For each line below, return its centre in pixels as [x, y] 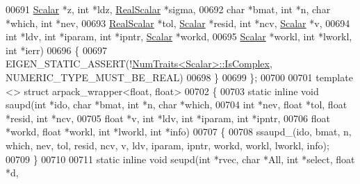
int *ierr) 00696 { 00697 [56, 50]
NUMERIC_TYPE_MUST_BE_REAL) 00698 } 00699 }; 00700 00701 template [179, 77]
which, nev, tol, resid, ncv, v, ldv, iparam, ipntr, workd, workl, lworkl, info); [167, 145]
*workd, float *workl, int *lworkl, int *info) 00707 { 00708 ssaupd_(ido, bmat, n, [179, 132]
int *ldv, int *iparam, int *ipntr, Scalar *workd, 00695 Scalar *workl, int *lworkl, [179, 36]
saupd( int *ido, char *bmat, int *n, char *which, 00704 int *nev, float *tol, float [177, 104]
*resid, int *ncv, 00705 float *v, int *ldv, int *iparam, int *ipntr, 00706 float [168, 118]
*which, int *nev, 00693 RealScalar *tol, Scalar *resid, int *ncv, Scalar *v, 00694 [178, 23]
